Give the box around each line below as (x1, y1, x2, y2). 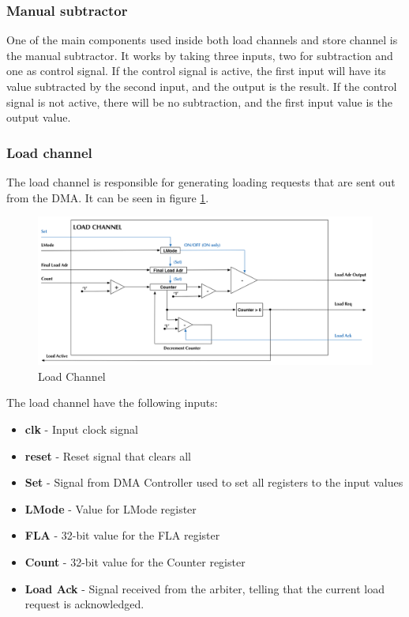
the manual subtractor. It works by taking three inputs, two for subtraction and (6, 47, 393, 63)
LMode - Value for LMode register (24, 500, 197, 517)
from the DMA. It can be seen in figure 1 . (6, 189, 209, 205)
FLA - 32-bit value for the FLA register (24, 527, 220, 544)
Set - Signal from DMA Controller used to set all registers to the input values (24, 474, 403, 491)
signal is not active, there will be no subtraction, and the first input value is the (6, 93, 392, 110)
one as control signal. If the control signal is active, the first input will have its (6, 62, 386, 79)
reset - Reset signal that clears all (24, 447, 192, 464)
